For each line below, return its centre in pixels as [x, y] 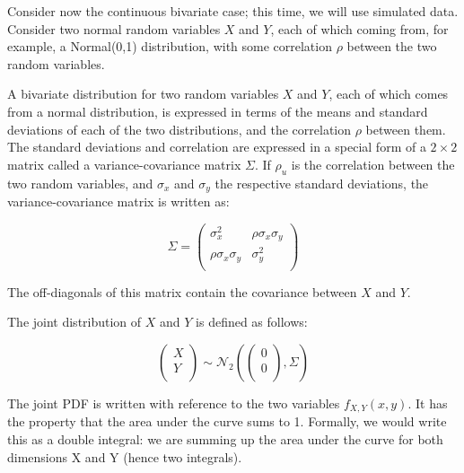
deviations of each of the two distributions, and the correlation [179, 129]
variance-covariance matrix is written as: [118, 201]
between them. [406, 129]
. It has [428, 403]
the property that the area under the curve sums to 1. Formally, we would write [227, 421]
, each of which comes [389, 94]
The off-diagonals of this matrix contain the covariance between [182, 291]
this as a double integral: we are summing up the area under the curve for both [225, 439]
